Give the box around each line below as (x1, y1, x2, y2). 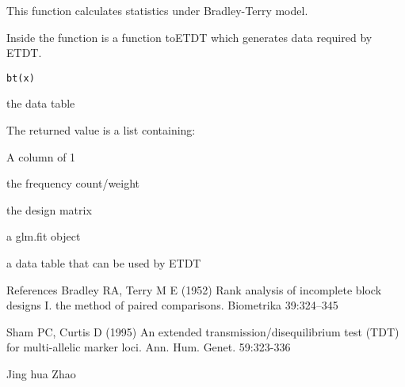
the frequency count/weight (6, 175, 140, 192)
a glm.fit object (6, 228, 81, 245)
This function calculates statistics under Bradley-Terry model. (6, 2, 308, 18)
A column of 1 (6, 148, 76, 165)
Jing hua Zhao (6, 365, 76, 381)
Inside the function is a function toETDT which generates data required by (6, 28, 373, 45)
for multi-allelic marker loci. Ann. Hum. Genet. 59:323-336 (6, 339, 291, 355)
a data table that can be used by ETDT (6, 255, 201, 271)
